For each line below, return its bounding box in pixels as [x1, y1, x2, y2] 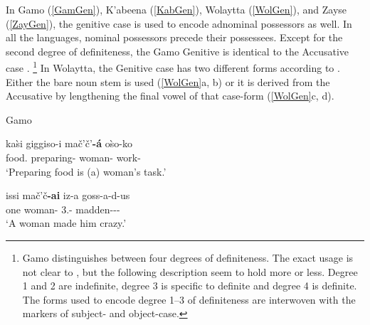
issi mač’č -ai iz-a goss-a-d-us [6, 188, 130, 203]
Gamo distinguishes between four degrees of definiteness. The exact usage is [22, 250, 354, 265]
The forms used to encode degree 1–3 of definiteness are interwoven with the [22, 292, 356, 307]
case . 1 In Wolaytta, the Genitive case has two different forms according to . [6, 58, 340, 75]
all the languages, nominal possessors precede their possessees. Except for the [6, 30, 343, 45]
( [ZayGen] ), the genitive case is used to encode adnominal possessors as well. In [6, 16, 352, 31]
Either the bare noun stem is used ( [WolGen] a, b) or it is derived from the [6, 74, 330, 89]
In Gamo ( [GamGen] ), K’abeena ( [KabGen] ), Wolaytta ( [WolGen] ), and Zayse [6, 2, 347, 16]
